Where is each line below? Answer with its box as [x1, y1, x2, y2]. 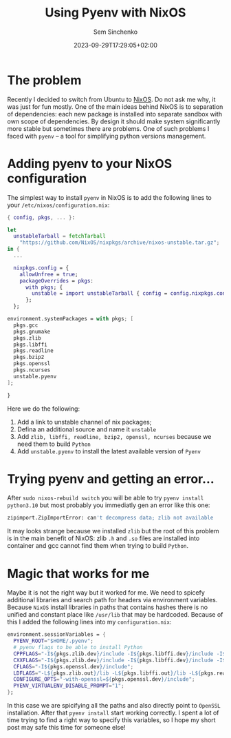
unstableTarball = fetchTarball [13, 233, 107, 240]
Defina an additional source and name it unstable [16, 425, 157, 433]
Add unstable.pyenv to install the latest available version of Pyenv [16, 447, 201, 455]
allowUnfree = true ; [19, 271, 78, 278]
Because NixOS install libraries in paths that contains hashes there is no [7, 603, 208, 611]
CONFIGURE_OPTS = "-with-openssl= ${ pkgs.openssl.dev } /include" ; [13, 676, 195, 683]
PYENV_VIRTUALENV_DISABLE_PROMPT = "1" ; [13, 682, 125, 690]
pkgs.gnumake [13, 328, 51, 335]
